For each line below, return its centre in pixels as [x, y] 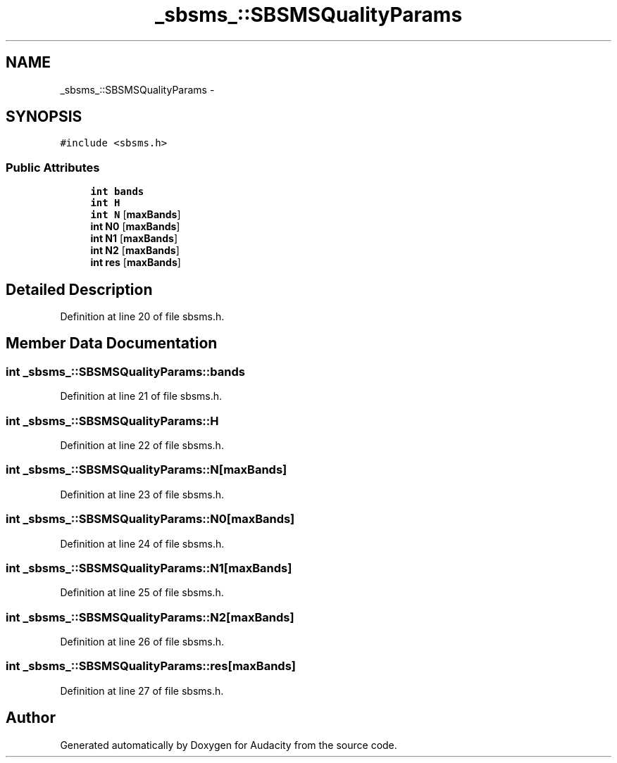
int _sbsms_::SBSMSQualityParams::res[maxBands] [151, 666]
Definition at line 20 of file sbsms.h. [142, 317]
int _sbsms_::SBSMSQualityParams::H [112, 421]
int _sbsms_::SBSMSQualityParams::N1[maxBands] [149, 568]
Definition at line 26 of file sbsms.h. [142, 642]
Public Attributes [53, 167]
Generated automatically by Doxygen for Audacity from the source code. [229, 745]
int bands [117, 192]
